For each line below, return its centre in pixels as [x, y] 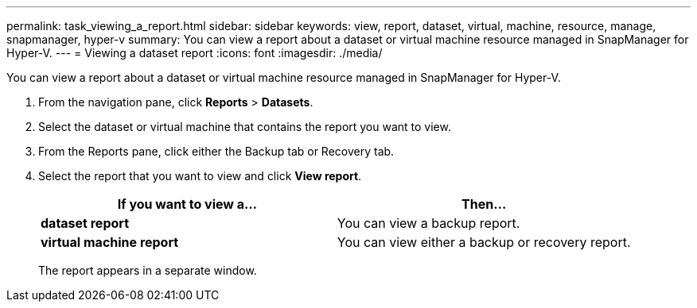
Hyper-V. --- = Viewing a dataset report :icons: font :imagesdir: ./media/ [195, 53]
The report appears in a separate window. [148, 270]
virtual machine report [110, 242]
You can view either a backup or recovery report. [484, 242]
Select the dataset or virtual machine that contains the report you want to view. [245, 127]
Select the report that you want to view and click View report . [200, 176]
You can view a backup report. [428, 223]
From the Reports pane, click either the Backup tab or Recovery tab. [216, 151]
